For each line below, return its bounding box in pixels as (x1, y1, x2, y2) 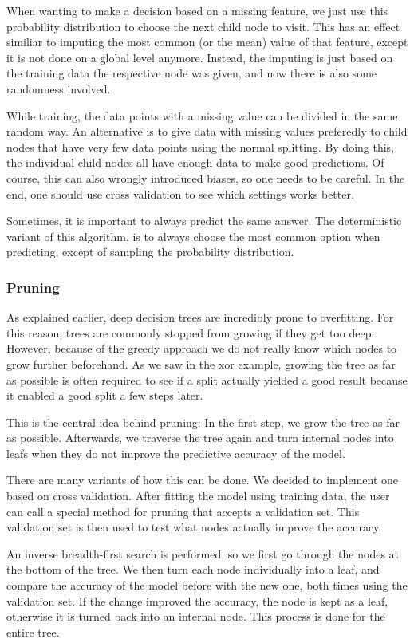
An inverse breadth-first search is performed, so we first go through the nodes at (6, 545, 399, 562)
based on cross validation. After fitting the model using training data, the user (6, 487, 390, 504)
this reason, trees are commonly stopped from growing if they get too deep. (6, 324, 375, 341)
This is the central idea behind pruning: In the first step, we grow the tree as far (6, 413, 400, 430)
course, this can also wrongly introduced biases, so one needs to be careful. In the (6, 169, 405, 186)
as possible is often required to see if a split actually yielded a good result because (6, 371, 408, 388)
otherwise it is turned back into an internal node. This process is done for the (6, 608, 385, 625)
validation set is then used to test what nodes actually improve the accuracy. (6, 519, 382, 535)
